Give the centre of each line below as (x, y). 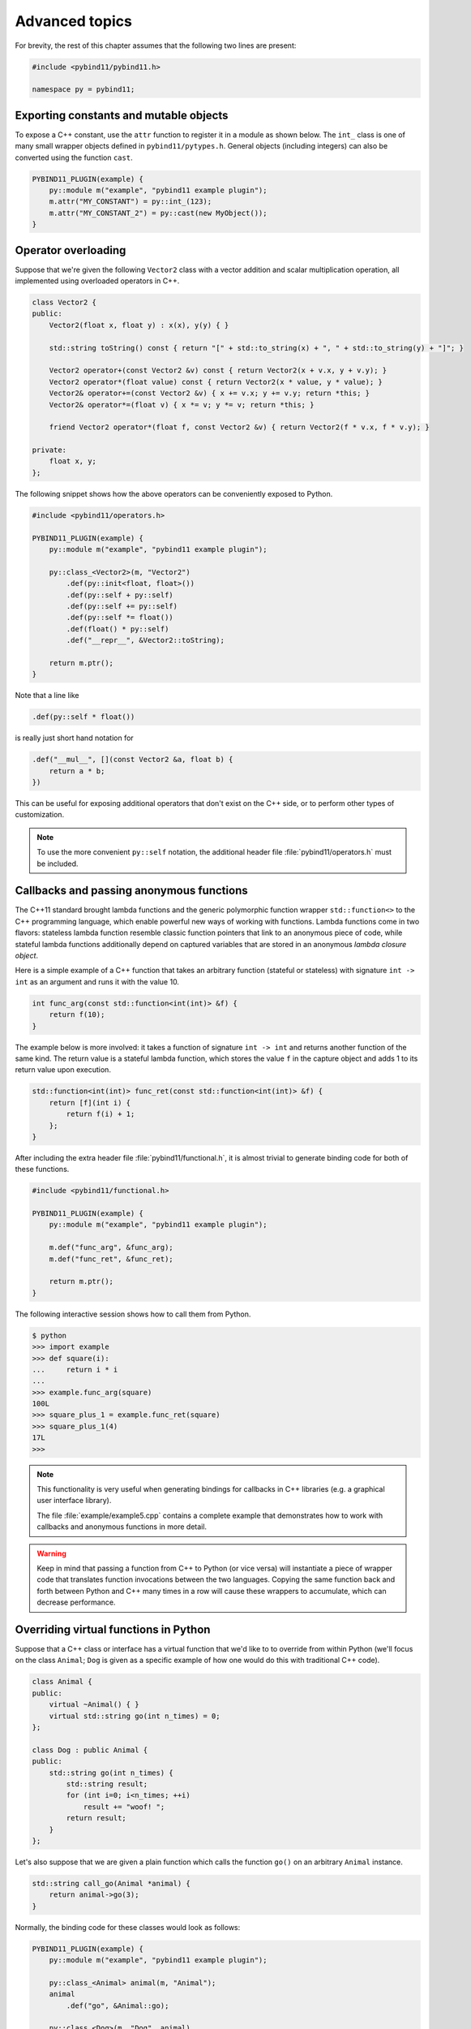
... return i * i (75, 1369)
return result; (96, 1818)
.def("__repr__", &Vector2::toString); (145, 640)
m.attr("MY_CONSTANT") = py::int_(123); (131, 202)
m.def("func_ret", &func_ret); (111, 1259)
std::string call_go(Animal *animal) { (111, 1883)
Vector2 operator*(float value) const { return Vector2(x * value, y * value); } (216, 382)
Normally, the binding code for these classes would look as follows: (128, 1927)
